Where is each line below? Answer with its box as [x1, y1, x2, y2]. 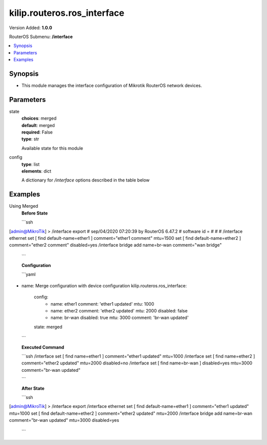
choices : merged [21, 115, 57, 121]
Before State [21, 210, 48, 216]
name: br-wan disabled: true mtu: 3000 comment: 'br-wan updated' [50, 314, 189, 321]
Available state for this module [21, 145, 84, 151]
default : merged [21, 122, 55, 128]
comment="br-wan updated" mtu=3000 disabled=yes [9, 417, 120, 423]
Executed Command [21, 344, 64, 350]
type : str [21, 136, 40, 142]
